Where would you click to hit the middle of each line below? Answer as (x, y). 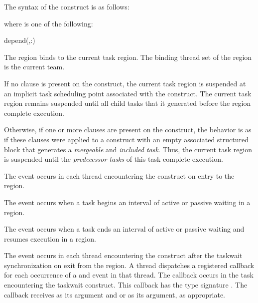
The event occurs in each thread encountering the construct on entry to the (119, 175)
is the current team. (34, 67)
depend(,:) (20, 40)
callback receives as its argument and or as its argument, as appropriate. (115, 294)
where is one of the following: (49, 23)
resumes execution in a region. (50, 238)
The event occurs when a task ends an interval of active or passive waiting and (124, 229)
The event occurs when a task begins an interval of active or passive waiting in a (127, 202)
